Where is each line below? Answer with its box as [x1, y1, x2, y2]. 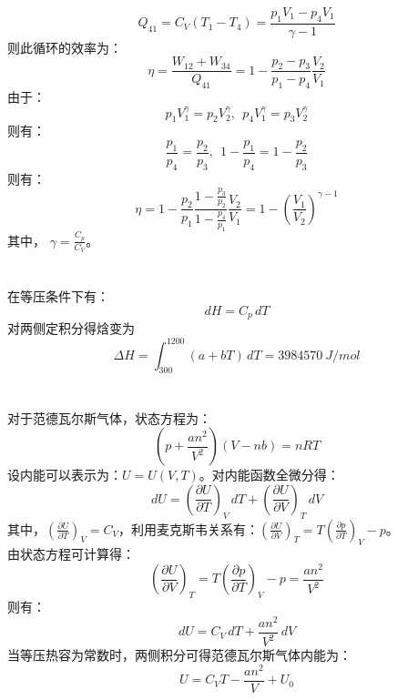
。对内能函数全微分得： [199, 465, 340, 484]
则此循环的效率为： [7, 37, 122, 56]
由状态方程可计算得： [7, 544, 135, 563]
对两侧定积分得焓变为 [7, 319, 135, 338]
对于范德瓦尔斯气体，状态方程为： [7, 408, 211, 427]
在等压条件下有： [7, 287, 109, 306]
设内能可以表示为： [7, 465, 122, 484]
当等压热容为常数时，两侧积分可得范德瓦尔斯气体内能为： [7, 645, 352, 664]
